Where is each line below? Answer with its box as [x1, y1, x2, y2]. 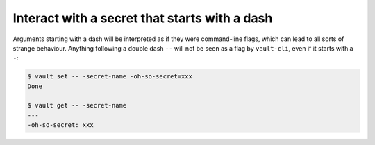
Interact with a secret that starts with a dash [12, 10, 273, 26]
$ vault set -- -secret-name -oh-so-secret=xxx [27, 73, 192, 80]
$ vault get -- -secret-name [27, 101, 127, 110]
